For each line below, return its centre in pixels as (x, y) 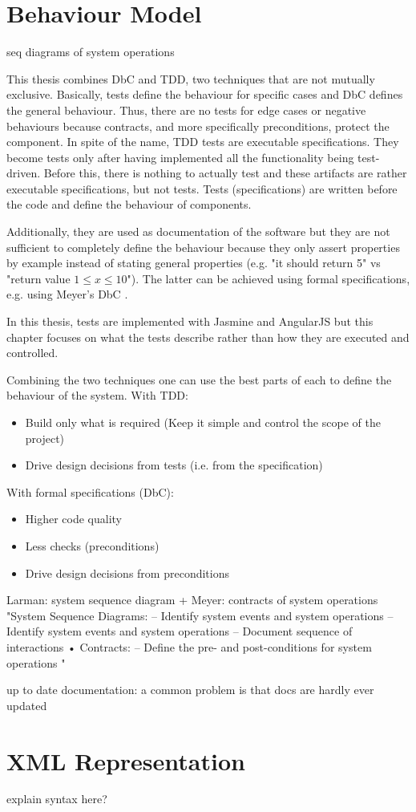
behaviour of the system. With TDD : (97, 395)
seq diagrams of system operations (91, 52)
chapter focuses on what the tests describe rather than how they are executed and (208, 337)
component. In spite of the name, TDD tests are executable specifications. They (203, 142)
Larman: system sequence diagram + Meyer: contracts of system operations (192, 600)
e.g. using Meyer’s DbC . (67, 294)
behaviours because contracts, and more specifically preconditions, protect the (198, 126)
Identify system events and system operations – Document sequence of (180, 631)
